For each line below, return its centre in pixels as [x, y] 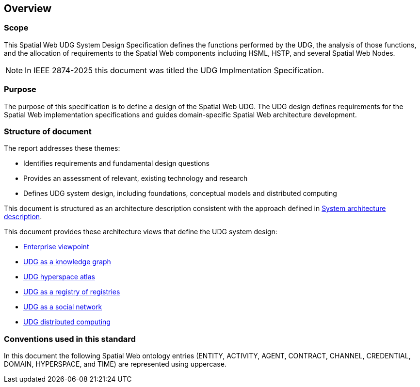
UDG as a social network [63, 307]
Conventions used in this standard [70, 339]
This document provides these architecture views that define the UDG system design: [141, 232]
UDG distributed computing [67, 322]
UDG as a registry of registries [72, 292]
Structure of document [48, 131]
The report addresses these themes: [62, 148]
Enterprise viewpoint [56, 247]
